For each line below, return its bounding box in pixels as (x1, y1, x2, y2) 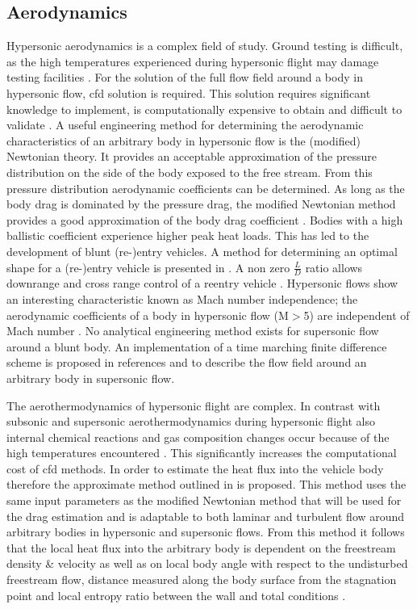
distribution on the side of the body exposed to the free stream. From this (6, 163, 373, 180)
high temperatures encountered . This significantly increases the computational (6, 444, 397, 461)
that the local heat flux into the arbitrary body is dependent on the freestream (6, 539, 396, 556)
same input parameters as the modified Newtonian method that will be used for (6, 492, 402, 509)
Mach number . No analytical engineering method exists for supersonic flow (6, 322, 379, 339)
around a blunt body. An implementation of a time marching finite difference (6, 338, 387, 355)
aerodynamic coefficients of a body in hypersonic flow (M (6, 306, 289, 323)
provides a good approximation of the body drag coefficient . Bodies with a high (6, 211, 403, 228)
